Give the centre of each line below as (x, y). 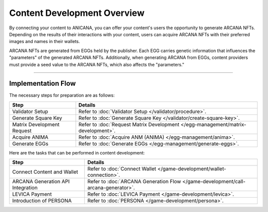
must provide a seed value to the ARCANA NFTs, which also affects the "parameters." (97, 64)
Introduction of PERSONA (42, 201)
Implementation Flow (42, 83)
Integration (25, 188)
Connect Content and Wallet (45, 172)
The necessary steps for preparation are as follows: (62, 95)
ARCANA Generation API (41, 182)
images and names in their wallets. (45, 42)
